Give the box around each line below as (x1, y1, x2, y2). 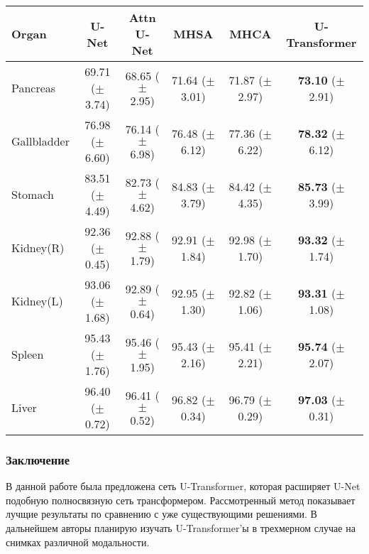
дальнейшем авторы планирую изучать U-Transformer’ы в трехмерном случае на (6, 521, 356, 535)
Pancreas (11, 80, 56, 96)
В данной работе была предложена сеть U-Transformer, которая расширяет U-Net (6, 479, 360, 494)
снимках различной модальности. (6, 534, 150, 549)
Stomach (11, 186, 55, 202)
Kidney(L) (11, 293, 63, 309)
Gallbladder (11, 133, 70, 149)
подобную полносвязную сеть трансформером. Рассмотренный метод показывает (6, 492, 356, 507)
